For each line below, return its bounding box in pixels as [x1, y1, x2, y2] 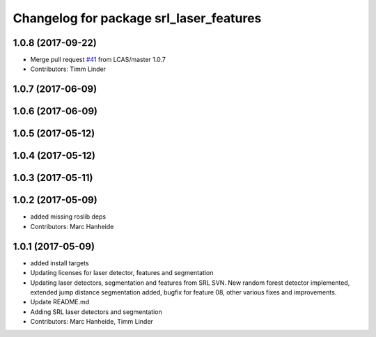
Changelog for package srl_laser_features [13, 10, 262, 26]
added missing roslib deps [30, 212, 107, 221]
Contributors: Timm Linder [30, 65, 107, 73]
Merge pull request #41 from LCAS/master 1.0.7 [30, 56, 166, 64]
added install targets [30, 258, 90, 267]
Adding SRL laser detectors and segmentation [30, 307, 163, 316]
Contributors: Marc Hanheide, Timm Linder [30, 318, 153, 326]
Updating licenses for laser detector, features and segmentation [30, 269, 214, 277]
